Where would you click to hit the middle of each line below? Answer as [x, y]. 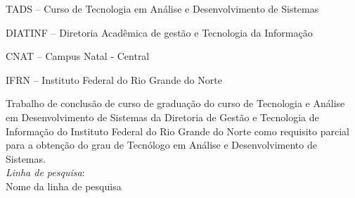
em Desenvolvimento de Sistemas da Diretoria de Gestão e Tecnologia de [162, 117]
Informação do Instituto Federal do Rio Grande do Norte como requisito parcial [177, 131]
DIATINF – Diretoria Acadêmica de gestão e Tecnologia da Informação [159, 32]
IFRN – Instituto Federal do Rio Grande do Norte [114, 79]
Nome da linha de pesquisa [64, 186]
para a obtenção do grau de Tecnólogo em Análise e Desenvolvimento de [161, 145]
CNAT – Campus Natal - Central [78, 56]
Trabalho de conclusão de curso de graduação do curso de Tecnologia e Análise [175, 103]
